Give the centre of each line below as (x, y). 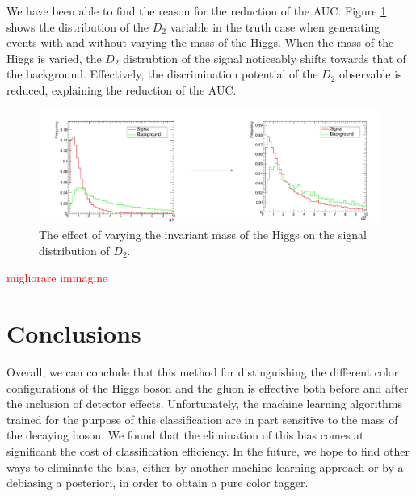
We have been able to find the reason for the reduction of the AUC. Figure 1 (197, 11)
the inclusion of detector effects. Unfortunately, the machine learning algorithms (205, 404)
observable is (371, 74)
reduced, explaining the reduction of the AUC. (122, 89)
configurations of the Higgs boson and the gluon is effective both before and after (208, 387)
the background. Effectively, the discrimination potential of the (162, 74)
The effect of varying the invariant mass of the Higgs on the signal (203, 235)
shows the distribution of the (78, 26)
